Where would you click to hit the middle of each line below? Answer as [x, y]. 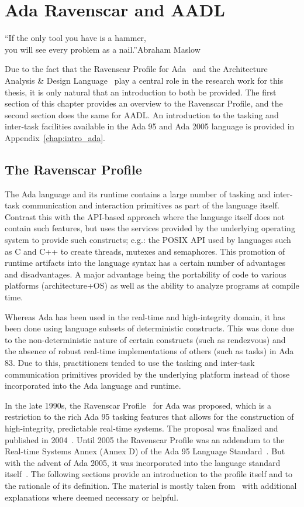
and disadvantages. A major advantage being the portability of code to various [146, 274]
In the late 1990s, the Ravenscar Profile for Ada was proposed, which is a [138, 405]
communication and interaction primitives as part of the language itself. [151, 205]
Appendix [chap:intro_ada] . [55, 137]
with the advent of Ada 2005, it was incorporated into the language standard [143, 462]
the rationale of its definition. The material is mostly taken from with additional [151, 485]
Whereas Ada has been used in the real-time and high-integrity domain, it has [145, 316]
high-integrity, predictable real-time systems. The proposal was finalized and [141, 428]
